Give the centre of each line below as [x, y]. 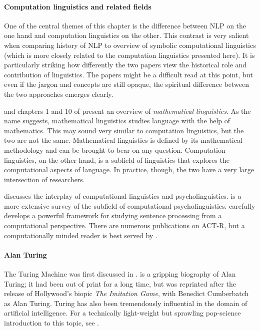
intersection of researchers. [44, 179]
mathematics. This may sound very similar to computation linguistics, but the [124, 130]
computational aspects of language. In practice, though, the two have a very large [129, 169]
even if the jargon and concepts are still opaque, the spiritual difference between [126, 84]
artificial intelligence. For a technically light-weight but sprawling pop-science [122, 313]
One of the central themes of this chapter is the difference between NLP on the [125, 25]
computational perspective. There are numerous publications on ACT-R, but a [124, 225]
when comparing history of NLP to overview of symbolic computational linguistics [130, 45]
